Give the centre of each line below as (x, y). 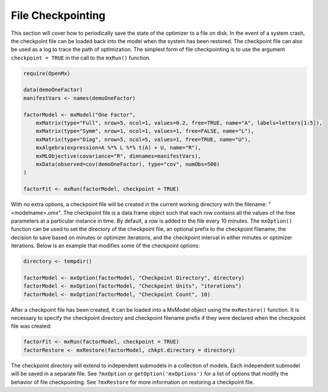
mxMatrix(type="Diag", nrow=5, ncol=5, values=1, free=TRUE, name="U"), (143, 139)
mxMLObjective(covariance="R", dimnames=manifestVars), (118, 156)
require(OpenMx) (47, 73)
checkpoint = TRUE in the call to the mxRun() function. (81, 58)
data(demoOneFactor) (53, 90)
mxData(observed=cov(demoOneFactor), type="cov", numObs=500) (128, 164)
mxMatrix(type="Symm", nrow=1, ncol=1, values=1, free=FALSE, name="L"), (145, 131)
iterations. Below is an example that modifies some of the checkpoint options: (105, 246)
